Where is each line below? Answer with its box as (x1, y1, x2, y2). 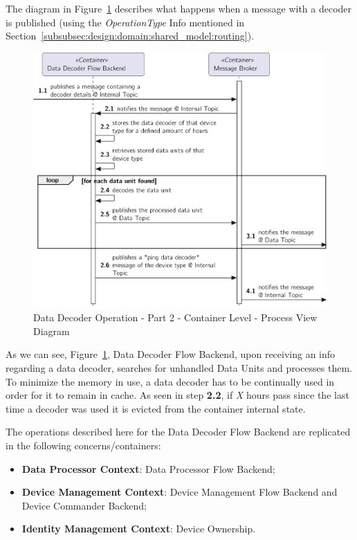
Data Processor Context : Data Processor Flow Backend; (21, 461, 275, 476)
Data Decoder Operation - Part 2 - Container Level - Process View (33, 310, 318, 325)
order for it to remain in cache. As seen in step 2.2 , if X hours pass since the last (6, 388, 349, 402)
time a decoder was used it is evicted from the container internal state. (6, 401, 306, 415)
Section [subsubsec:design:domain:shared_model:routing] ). (6, 28, 255, 43)
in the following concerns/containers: (6, 438, 161, 452)
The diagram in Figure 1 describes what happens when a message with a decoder (6, 1, 352, 15)
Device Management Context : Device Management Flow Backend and (21, 485, 338, 499)
